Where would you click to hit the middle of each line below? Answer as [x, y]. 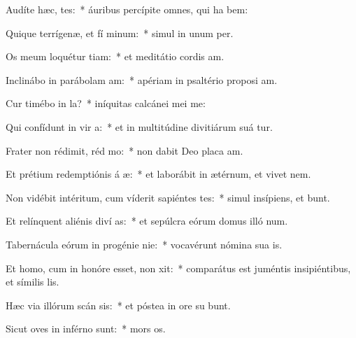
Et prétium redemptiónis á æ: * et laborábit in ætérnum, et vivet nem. [158, 174]
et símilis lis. [33, 282]
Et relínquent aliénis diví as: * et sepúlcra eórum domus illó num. [147, 221]
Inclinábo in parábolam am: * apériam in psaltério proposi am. [142, 79]
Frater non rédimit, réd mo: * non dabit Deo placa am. [124, 150]
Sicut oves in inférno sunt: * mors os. [86, 329]
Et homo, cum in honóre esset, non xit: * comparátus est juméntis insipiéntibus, [178, 268]
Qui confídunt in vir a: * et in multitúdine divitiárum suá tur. [139, 126]
